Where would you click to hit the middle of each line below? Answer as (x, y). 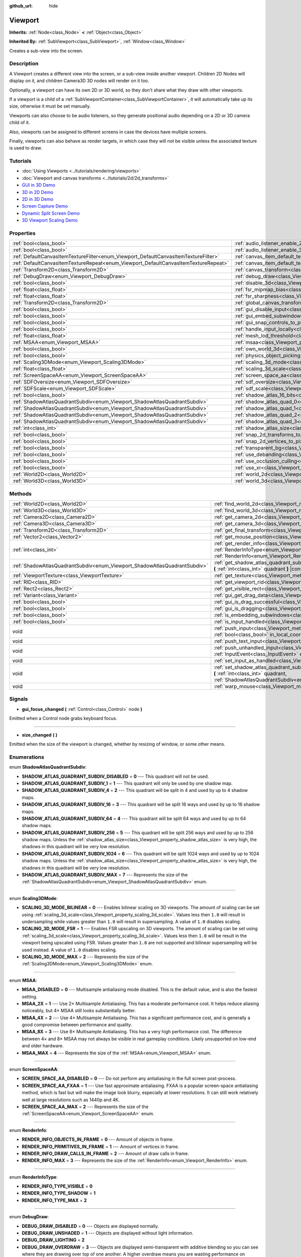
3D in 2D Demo (38, 192)
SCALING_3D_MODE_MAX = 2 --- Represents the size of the (85, 957)
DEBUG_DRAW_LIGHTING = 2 (53, 1240)
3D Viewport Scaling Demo (50, 220)
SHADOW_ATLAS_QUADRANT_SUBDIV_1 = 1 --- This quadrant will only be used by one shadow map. (127, 783)
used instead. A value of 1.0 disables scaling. (69, 950)
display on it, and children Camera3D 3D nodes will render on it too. (79, 81)
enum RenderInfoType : (33, 1177)
